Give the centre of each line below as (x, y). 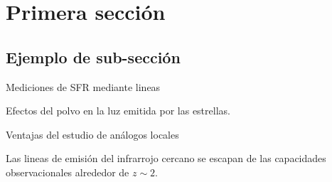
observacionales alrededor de (68, 172)
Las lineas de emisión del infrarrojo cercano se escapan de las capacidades (166, 158)
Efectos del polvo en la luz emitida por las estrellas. (118, 111)
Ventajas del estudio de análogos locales (92, 134)
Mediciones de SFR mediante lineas (83, 86)
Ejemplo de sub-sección (93, 57)
